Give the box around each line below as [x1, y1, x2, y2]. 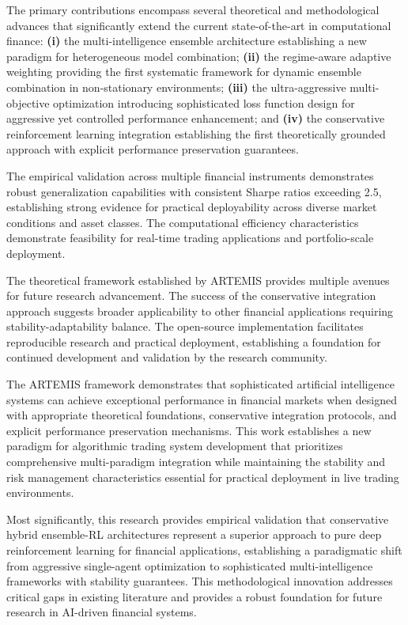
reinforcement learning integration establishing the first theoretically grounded [6, 125, 386, 142]
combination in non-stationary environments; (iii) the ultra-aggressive [6, 78, 346, 95]
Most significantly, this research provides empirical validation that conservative [6, 510, 389, 527]
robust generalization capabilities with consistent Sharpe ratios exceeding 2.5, [6, 183, 382, 199]
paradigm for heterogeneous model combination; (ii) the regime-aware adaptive [6, 47, 391, 64]
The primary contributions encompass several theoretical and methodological [6, 2, 380, 17]
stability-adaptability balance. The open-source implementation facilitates [6, 318, 364, 335]
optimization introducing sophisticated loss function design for [53, 94, 355, 111]
